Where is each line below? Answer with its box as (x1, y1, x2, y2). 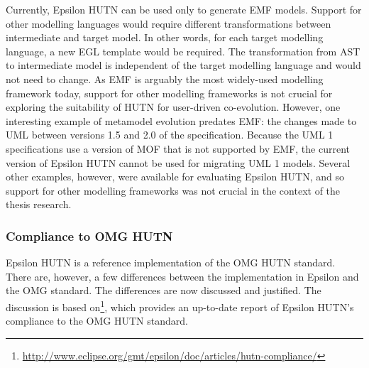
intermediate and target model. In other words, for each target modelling (6, 30, 324, 45)
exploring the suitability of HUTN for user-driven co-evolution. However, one (6, 99, 341, 114)
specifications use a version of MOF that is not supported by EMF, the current (6, 141, 351, 156)
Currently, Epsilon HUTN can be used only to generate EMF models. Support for (6, 2, 362, 16)
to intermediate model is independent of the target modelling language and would (6, 58, 361, 72)
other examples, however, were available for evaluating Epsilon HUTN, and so (6, 169, 344, 184)
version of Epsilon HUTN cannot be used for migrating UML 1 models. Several (6, 155, 351, 170)
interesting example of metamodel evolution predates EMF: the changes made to (6, 113, 357, 128)
